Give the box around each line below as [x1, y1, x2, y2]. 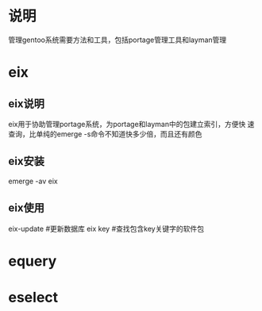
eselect [8, 288, 59, 306]
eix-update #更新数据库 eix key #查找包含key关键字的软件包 [8, 224, 205, 233]
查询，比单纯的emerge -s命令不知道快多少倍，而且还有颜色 [8, 129, 202, 139]
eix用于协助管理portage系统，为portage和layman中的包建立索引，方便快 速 [8, 119, 255, 129]
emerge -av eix [8, 176, 58, 186]
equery [8, 251, 57, 270]
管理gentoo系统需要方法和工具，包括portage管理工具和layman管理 [8, 35, 227, 44]
